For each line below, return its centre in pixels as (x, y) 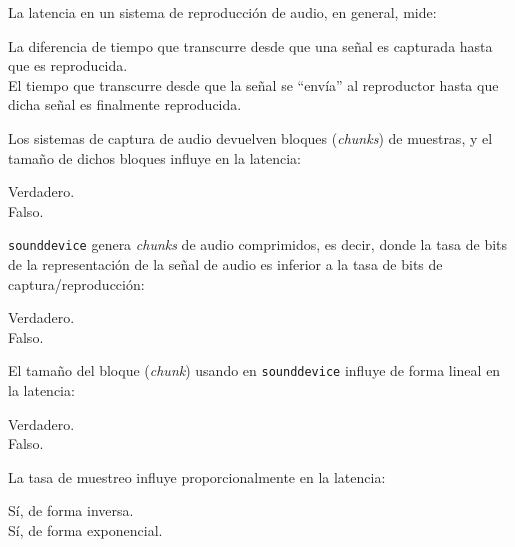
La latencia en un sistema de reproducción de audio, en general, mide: (222, 12)
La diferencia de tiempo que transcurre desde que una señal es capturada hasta (250, 45)
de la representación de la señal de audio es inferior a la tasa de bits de (225, 264)
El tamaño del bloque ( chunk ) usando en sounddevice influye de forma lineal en (254, 370)
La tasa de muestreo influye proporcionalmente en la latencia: (197, 476)
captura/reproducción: (76, 283)
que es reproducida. (68, 65)
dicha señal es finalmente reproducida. (125, 104)
